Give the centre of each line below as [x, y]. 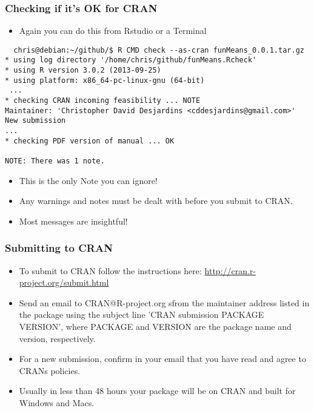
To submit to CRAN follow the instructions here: [110, 270]
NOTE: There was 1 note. [55, 161]
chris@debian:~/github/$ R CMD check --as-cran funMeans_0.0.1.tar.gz [159, 50]
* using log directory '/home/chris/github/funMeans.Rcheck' [131, 60]
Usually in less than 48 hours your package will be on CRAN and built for [157, 391]
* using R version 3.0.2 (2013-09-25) [83, 71]
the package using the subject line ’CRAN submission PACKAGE [142, 314]
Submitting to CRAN [59, 248]
